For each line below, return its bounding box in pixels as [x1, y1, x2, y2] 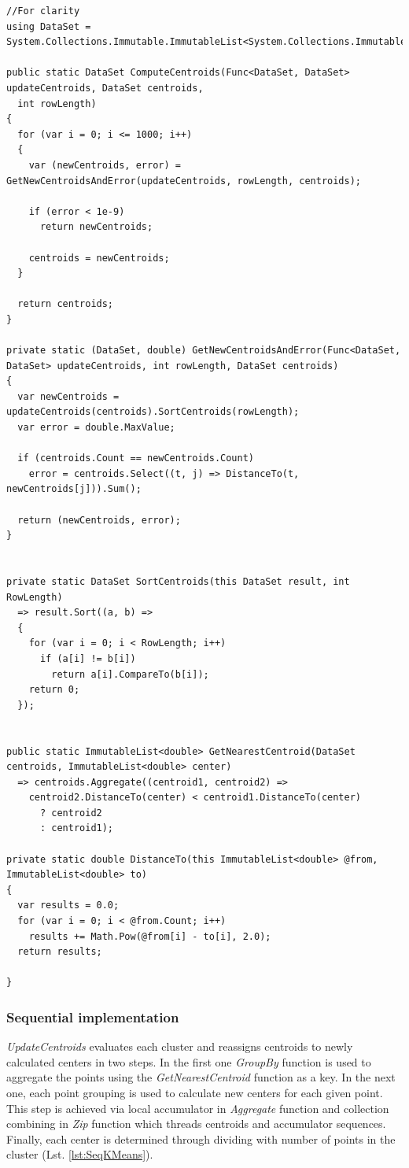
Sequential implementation [6, 1007, 179, 1026]
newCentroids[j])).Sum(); [6, 483, 142, 495]
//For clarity [6, 6, 80, 17]
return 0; [28, 684, 80, 696]
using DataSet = [6, 20, 91, 32]
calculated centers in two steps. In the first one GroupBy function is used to [6, 1053, 371, 1070]
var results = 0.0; [17, 900, 120, 911]
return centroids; [17, 298, 114, 310]
